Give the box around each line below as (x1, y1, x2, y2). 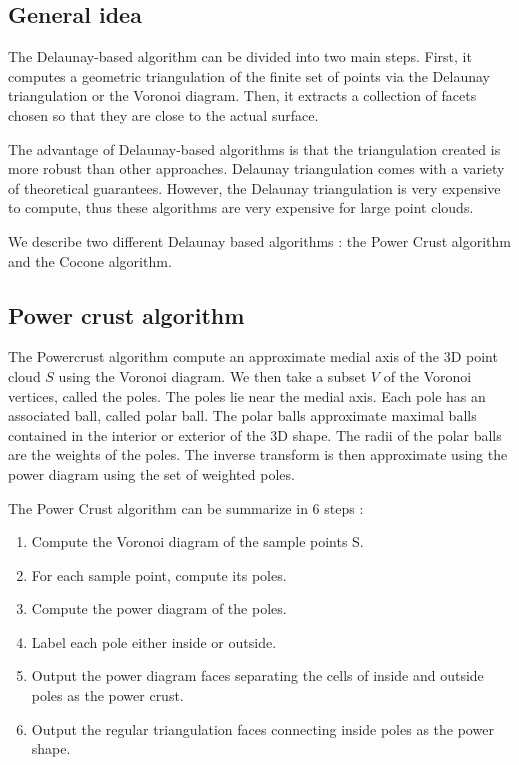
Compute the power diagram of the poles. (31, 598, 287, 619)
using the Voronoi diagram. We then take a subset (58, 365, 367, 386)
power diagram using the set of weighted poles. (8, 463, 295, 484)
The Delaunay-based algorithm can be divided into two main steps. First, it (8, 46, 472, 67)
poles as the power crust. (31, 685, 184, 706)
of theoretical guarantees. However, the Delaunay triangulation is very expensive (8, 177, 501, 198)
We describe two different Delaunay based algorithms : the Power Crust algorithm (8, 230, 511, 251)
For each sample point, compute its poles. (31, 564, 287, 585)
